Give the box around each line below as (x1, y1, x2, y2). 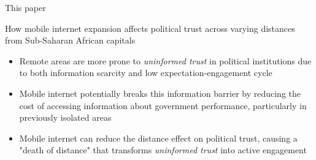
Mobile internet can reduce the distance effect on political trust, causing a (19, 131, 298, 144)
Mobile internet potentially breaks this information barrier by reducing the (19, 86, 301, 99)
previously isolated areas (19, 111, 112, 124)
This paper (5, 1, 46, 13)
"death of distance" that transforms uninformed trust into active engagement (19, 143, 307, 156)
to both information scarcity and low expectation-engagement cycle (19, 66, 272, 79)
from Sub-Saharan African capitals (5, 34, 136, 47)
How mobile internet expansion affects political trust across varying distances (5, 21, 295, 34)
